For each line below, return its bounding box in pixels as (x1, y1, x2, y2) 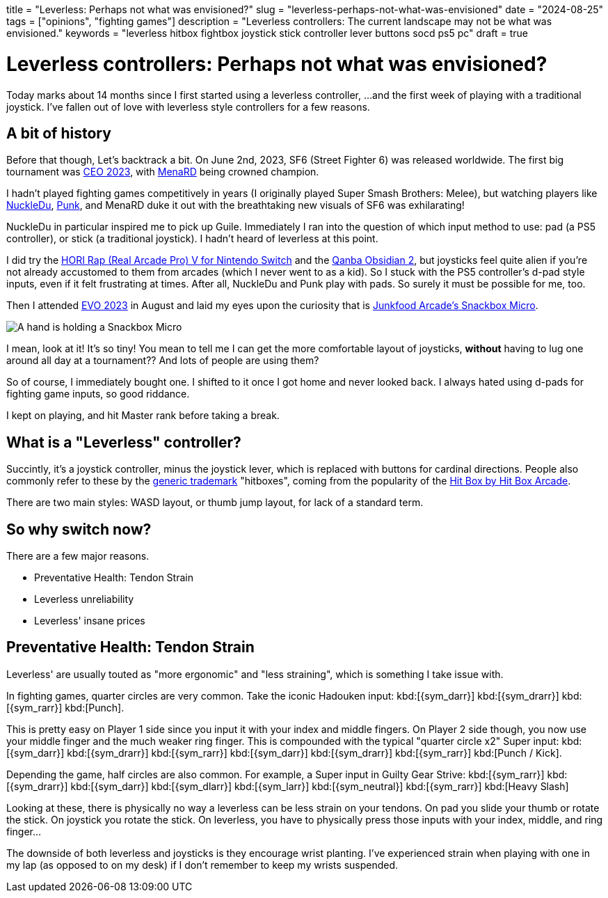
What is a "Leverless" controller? (6, 433, 241, 451)
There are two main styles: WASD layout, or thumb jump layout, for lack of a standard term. (6, 496, 424, 509)
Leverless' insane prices (34, 615, 145, 627)
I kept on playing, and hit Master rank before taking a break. (6, 409, 280, 422)
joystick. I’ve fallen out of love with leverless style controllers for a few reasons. (6, 100, 370, 113)
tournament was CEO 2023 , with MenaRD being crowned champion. (6, 166, 319, 178)
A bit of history (6, 124, 111, 142)
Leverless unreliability (34, 593, 134, 606)
